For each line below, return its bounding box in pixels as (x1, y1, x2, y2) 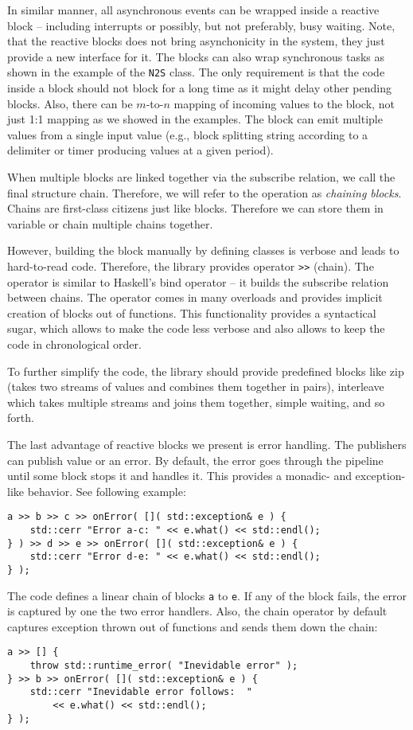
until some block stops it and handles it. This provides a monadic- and (7, 467, 352, 484)
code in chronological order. (7, 336, 142, 352)
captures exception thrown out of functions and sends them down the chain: (7, 618, 378, 634)
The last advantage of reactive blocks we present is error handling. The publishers (7, 435, 407, 452)
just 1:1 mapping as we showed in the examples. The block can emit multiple (7, 111, 383, 127)
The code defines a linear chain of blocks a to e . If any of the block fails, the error (7, 587, 407, 603)
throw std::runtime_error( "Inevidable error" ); (29, 660, 298, 672)
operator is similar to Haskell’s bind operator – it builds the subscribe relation (7, 273, 389, 290)
